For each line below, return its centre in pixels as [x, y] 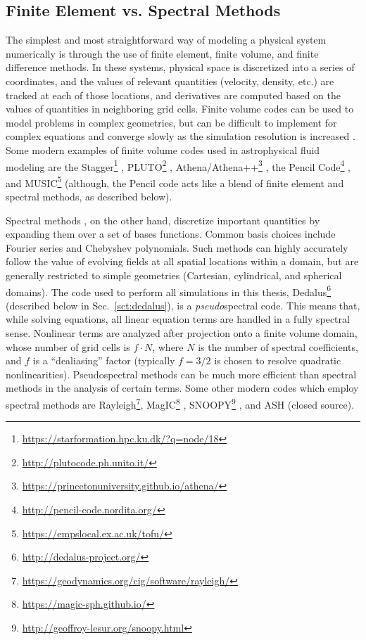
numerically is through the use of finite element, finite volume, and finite [162, 53]
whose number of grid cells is [68, 346]
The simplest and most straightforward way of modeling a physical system [166, 40]
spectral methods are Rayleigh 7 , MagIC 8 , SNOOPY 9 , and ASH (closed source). [180, 403]
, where [168, 346]
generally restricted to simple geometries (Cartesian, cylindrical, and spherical [174, 275]
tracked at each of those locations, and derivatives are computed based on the [173, 95]
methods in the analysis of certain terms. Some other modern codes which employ [182, 388]
